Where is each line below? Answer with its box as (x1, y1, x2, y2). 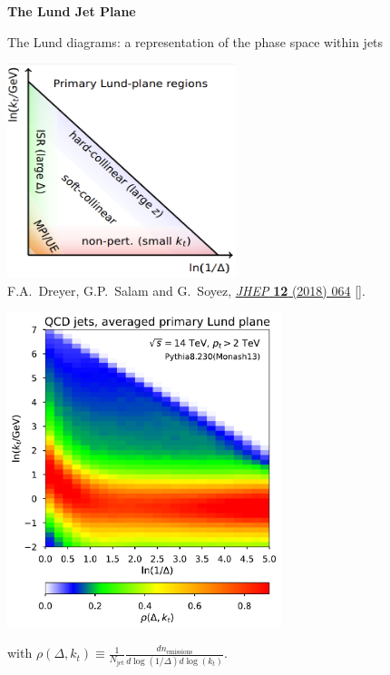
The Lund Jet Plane (7, 2, 136, 20)
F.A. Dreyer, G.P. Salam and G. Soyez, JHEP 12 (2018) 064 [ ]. (7, 280, 366, 299)
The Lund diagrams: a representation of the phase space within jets (7, 32, 384, 51)
